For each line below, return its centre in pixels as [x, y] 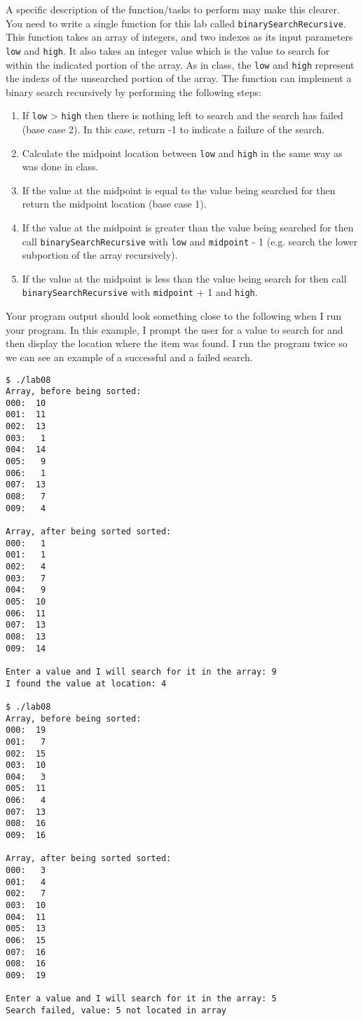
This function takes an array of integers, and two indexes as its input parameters [179, 37]
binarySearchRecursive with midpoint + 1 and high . [140, 292]
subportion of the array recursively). [100, 255]
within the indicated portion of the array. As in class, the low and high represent [180, 64]
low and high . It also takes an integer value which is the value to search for [168, 50]
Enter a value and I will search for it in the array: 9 [141, 671]
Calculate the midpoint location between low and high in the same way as [182, 153]
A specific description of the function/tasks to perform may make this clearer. [173, 9]
